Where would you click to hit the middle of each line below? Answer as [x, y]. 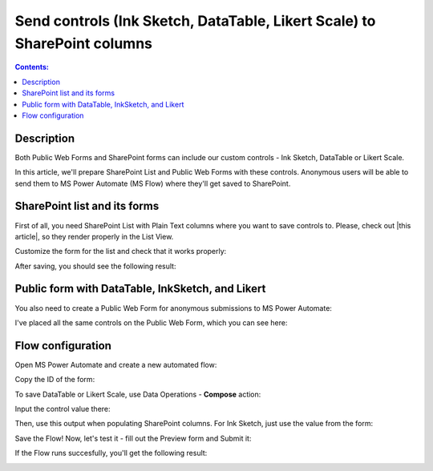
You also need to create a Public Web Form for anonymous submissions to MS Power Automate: [174, 308]
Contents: [32, 67]
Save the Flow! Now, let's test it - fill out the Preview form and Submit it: [133, 438]
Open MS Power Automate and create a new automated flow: [116, 364]
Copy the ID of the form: [55, 380]
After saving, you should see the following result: [95, 266]
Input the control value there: [63, 409]
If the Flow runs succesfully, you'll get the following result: [111, 453]
